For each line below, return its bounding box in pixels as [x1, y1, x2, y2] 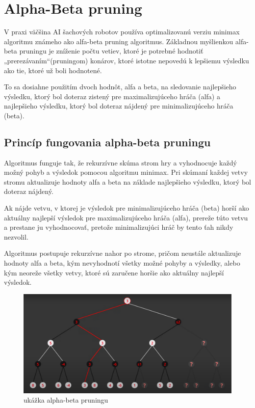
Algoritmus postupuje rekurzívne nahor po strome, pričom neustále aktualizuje [4, 248, 241, 258]
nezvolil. [4, 231, 28, 242]
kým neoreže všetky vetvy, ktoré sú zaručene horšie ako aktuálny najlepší [4, 267, 224, 277]
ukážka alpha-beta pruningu [24, 395, 108, 405]
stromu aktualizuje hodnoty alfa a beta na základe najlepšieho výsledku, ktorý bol [4, 176, 251, 187]
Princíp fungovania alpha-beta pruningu [4, 134, 211, 149]
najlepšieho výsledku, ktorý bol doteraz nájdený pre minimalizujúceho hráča [4, 101, 233, 111]
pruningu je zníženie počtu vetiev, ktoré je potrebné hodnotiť [19, 46, 204, 56]
